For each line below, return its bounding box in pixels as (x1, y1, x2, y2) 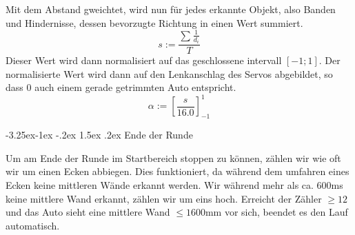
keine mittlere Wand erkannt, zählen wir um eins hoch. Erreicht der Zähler (6, 191, 322, 205)
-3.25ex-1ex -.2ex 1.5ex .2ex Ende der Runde (6, 127, 193, 142)
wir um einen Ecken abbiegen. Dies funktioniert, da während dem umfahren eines (6, 164, 349, 178)
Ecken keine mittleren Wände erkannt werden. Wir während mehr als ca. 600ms (6, 178, 343, 192)
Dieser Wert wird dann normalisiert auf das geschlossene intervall (6, 53, 282, 68)
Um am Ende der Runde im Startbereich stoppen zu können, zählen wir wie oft (6, 150, 341, 165)
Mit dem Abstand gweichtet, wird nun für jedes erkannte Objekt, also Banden (6, 2, 336, 16)
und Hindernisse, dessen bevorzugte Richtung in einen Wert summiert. (6, 15, 303, 30)
